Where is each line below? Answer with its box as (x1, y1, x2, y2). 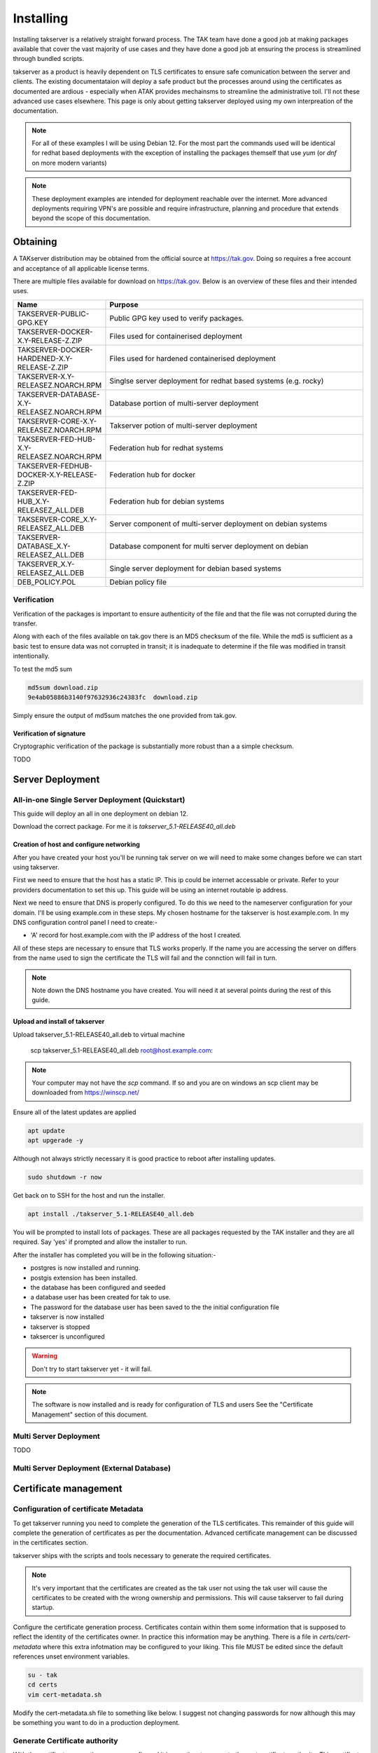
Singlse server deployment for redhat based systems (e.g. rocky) (109, 376, 324, 386)
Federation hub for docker (109, 470, 196, 480)
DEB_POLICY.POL (17, 577, 76, 587)
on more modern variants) (31, 158, 108, 167)
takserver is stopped (30, 1322, 90, 1331)
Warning (31, 1352, 57, 1360)
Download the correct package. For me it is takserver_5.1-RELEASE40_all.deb (13, 823, 236, 831)
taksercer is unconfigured (30, 1332, 105, 1341)
